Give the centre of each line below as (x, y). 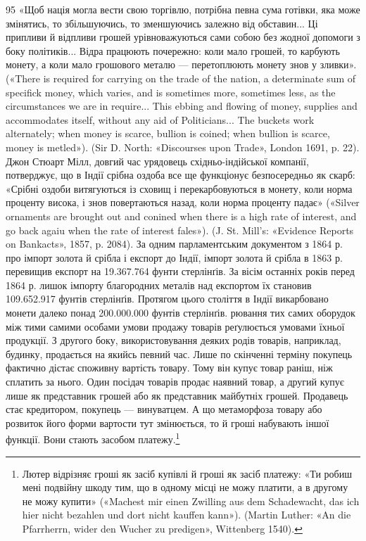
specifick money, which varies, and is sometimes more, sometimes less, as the (171, 92)
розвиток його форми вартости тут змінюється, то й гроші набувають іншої (168, 422)
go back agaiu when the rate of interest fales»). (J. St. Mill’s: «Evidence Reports (180, 230)
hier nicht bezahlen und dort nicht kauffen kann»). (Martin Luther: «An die (187, 515)
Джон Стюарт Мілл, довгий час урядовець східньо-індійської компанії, (157, 161)
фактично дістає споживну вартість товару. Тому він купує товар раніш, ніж (169, 368)
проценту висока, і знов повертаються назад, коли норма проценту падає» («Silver (183, 202)
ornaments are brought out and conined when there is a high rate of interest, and (181, 216)
